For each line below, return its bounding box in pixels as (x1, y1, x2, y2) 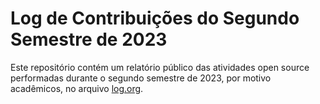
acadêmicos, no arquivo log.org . (10, 82, 144, 94)
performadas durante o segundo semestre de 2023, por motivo (10, 72, 272, 84)
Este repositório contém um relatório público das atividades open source (10, 61, 310, 73)
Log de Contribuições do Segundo (10, 7, 300, 30)
